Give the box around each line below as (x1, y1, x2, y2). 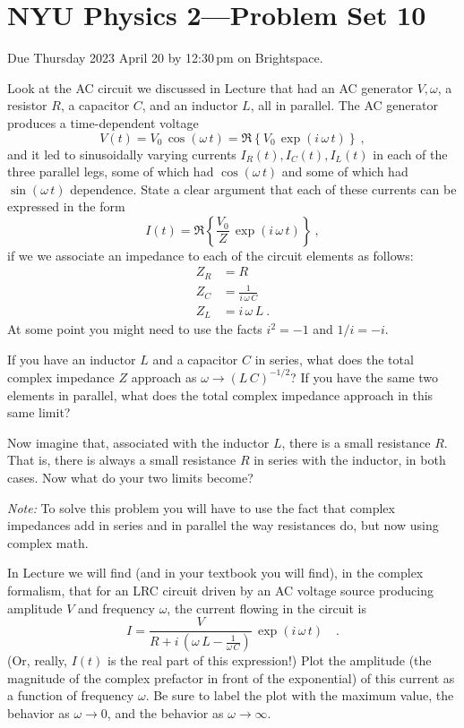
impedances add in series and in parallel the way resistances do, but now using (7, 516, 439, 535)
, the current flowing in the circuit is (167, 598, 366, 617)
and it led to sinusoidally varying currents (7, 144, 236, 163)
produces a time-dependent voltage (7, 113, 199, 132)
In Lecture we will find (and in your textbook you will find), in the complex (7, 563, 424, 582)
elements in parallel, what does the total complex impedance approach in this (7, 385, 434, 404)
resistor (7, 96, 47, 115)
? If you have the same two (290, 367, 439, 386)
